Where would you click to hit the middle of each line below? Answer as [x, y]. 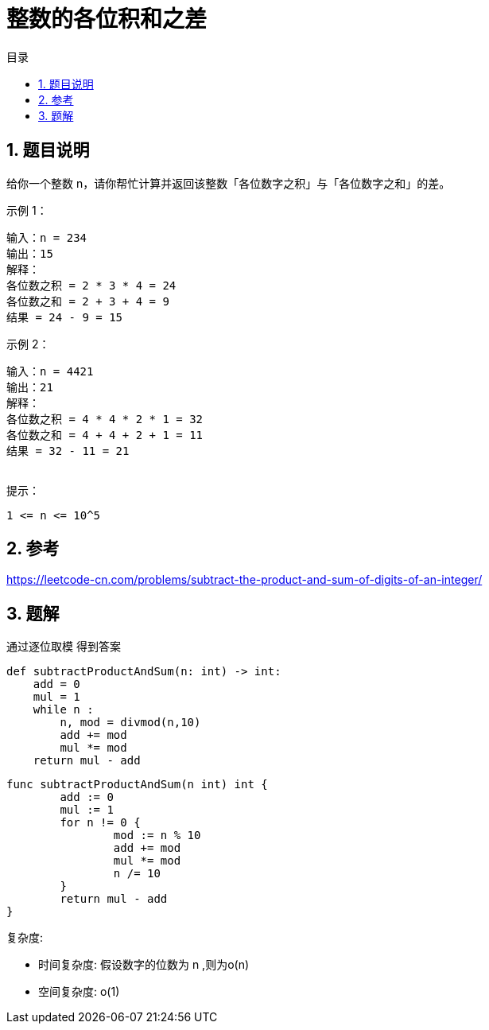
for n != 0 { [100, 823]
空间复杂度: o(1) [79, 992]
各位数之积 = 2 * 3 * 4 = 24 [91, 285]
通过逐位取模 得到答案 [64, 647]
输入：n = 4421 [50, 371]
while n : [63, 710]
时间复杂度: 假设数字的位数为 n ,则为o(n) [144, 965]
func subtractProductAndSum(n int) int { [137, 785]
